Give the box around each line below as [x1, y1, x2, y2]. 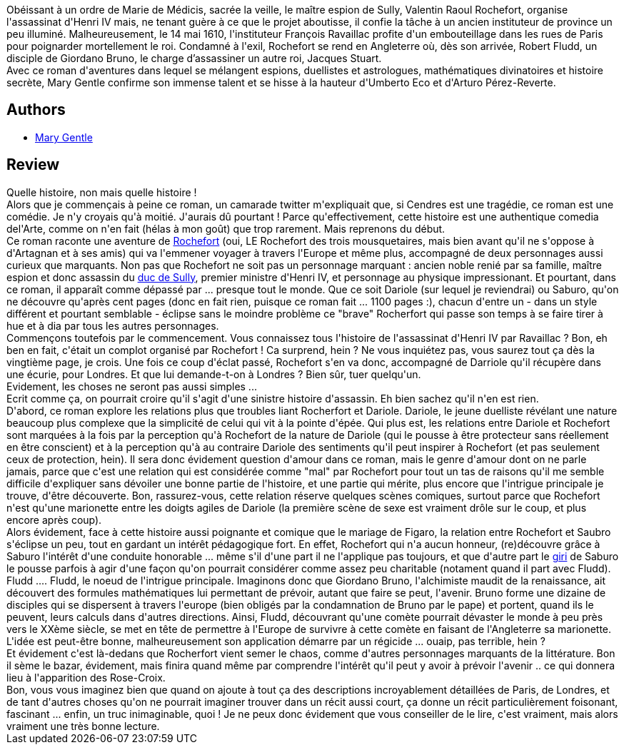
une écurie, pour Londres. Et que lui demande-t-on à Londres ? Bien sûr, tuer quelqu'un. [6, 368, 421, 380]
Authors [6, 101, 66, 119]
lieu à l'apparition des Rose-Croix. [6, 671, 166, 684]
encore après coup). [6, 513, 102, 526]
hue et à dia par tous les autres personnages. [6, 319, 219, 332]
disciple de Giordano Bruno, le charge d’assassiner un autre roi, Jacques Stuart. [6, 52, 382, 64]
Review [6, 156, 60, 174]
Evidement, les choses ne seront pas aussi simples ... [6, 380, 257, 392]
